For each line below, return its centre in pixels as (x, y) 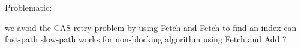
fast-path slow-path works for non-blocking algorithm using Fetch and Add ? (146, 39)
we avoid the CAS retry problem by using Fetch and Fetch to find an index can (151, 27)
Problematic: (28, 7)
